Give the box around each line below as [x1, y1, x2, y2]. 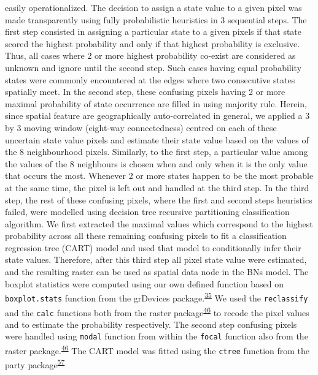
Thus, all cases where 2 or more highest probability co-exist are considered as [5, 49, 296, 62]
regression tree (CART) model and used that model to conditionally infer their [5, 241, 301, 254]
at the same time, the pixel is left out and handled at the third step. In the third [5, 181, 309, 194]
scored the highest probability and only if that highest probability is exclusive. [5, 37, 300, 50]
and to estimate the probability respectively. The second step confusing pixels [5, 317, 297, 330]
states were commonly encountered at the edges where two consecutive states [5, 73, 295, 86]
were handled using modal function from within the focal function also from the [5, 330, 308, 343]
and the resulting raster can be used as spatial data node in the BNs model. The [5, 265, 309, 278]
